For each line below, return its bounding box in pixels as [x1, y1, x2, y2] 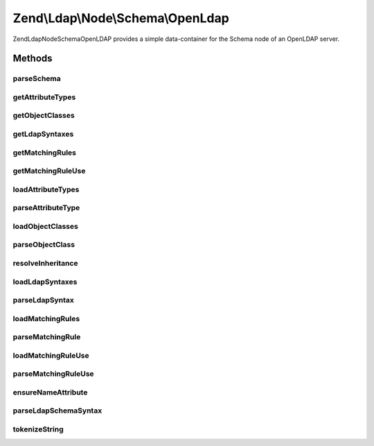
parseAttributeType [12, 203, 80, 213]
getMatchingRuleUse [12, 166, 86, 176]
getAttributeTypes [12, 92, 76, 102]
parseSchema [12, 74, 62, 83]
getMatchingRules [12, 148, 76, 157]
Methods [12, 53, 53, 65]
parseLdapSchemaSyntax [12, 406, 103, 415]
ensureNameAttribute [12, 387, 88, 397]
